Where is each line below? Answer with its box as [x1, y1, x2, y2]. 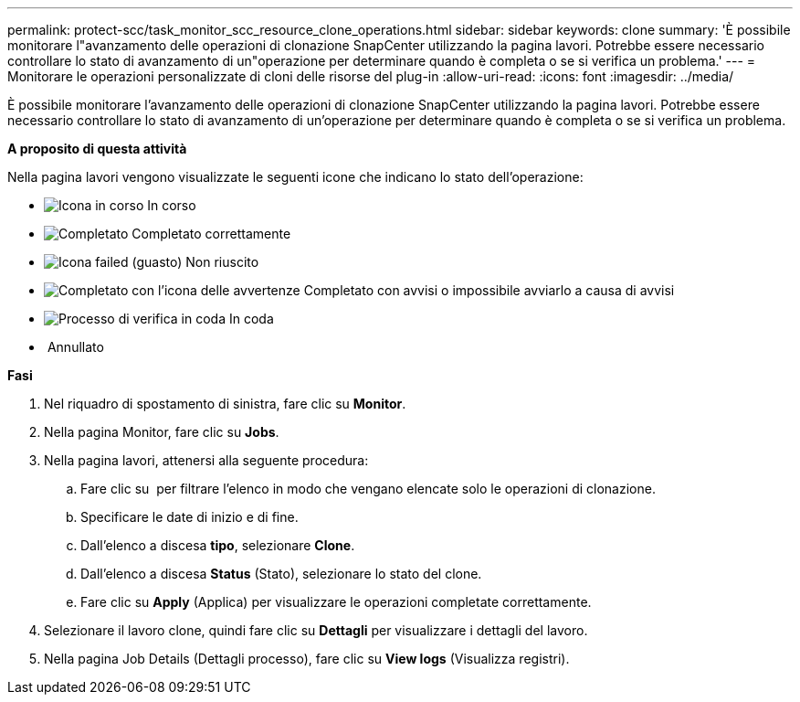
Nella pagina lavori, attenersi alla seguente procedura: [44, 452, 369, 468]
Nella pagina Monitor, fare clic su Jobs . [44, 424, 279, 440]
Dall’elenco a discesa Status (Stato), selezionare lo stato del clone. [80, 566, 482, 581]
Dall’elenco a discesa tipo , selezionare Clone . [80, 537, 355, 553]
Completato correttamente [132, 226, 291, 241]
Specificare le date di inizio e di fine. [80, 509, 299, 525]
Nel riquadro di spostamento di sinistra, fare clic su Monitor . [44, 396, 406, 411]
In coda [228, 311, 274, 326]
